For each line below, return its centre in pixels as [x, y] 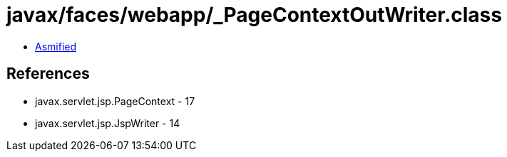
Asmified [56, 46]
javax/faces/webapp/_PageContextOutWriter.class [254, 15]
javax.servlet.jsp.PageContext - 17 [115, 101]
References [48, 74]
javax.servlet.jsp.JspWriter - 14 [108, 123]
